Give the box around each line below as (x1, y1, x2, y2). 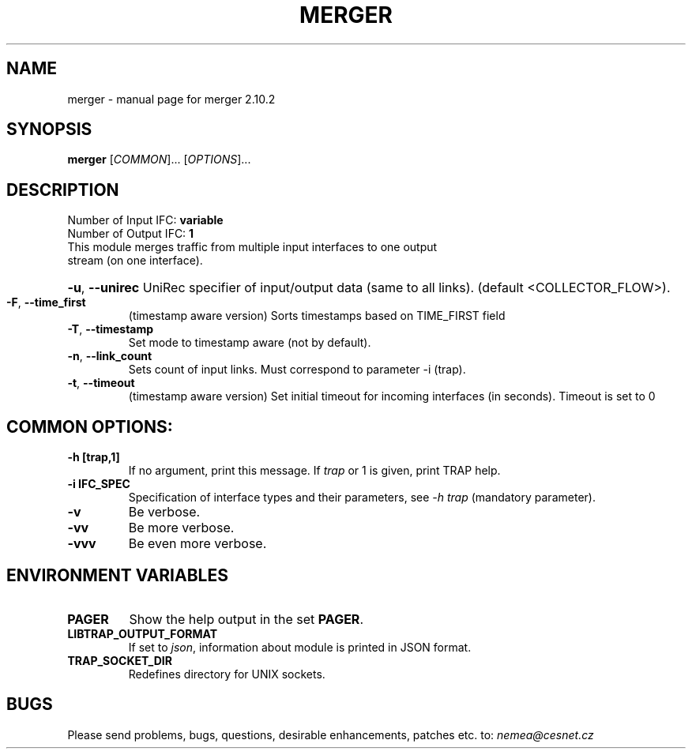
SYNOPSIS (6, 119, 92, 140)
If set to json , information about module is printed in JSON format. (128, 640, 472, 654)
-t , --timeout (67, 376, 135, 390)
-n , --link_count (67, 349, 152, 363)
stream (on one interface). (67, 254, 203, 268)
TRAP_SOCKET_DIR (67, 653, 172, 667)
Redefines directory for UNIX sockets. (128, 667, 325, 681)
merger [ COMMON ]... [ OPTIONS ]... (67, 152, 251, 167)
